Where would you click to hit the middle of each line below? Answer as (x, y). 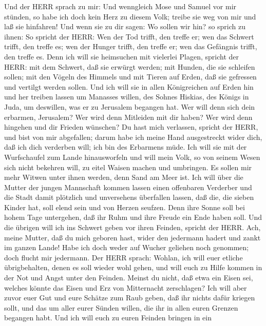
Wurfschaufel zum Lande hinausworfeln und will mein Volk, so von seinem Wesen (132, 157)
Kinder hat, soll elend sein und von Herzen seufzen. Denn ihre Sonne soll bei (125, 207)
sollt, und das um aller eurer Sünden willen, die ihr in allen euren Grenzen (121, 307)
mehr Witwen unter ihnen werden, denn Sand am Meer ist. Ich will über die (124, 177)
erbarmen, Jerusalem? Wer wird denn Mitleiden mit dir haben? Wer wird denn (128, 117)
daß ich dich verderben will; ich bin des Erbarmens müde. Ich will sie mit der (126, 147)
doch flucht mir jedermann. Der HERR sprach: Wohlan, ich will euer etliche (123, 257)
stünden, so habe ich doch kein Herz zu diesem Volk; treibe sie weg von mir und (130, 16)
